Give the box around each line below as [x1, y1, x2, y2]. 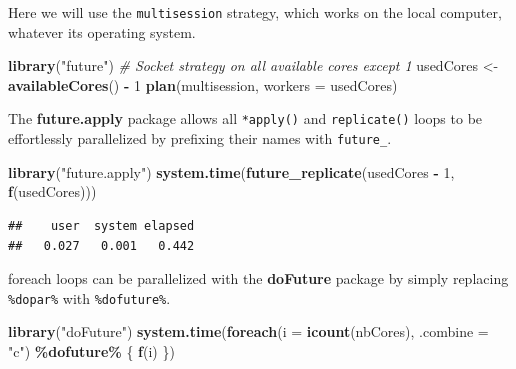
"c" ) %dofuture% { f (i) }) [8, 340, 175, 361]
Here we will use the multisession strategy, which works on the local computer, [8, 2, 502, 22]
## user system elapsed [8, 218, 195, 233]
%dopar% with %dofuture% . [8, 287, 171, 308]
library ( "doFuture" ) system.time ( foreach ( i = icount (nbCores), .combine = [8, 321, 489, 342]
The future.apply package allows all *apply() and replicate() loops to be [8, 108, 483, 129]
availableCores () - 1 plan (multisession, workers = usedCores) [8, 74, 398, 95]
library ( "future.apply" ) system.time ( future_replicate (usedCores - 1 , [8, 161, 455, 182]
